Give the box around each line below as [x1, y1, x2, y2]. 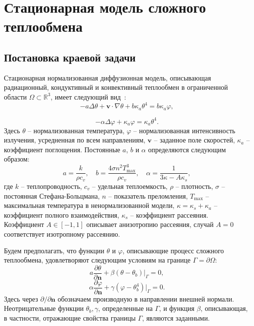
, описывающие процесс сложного [122, 245, 224, 255]
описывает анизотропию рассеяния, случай [86, 219, 214, 229]
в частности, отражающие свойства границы [4, 313, 136, 323]
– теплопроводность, [21, 181, 82, 191]
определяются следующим [148, 144, 226, 154]
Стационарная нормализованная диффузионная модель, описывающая [4, 72, 211, 82]
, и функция [159, 303, 194, 313]
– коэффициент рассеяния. [130, 209, 209, 220]
